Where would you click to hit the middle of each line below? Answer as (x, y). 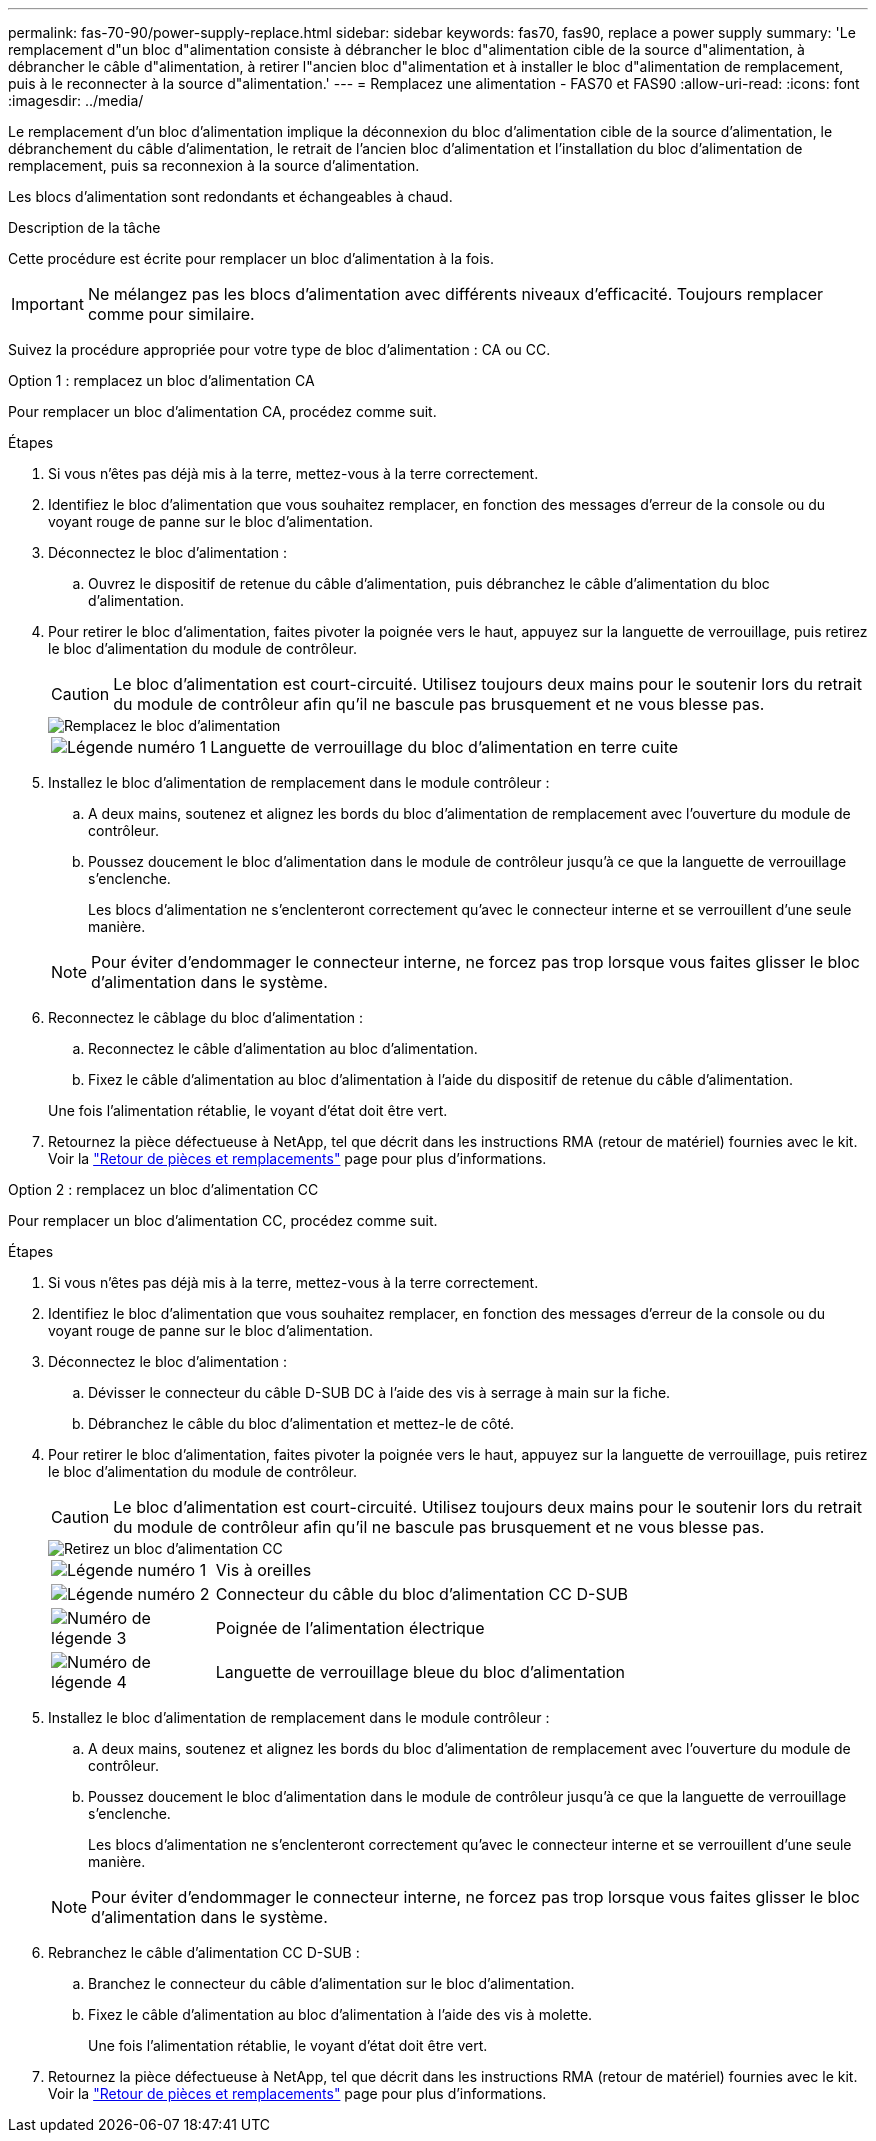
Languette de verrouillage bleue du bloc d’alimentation (420, 1672)
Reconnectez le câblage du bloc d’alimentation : (206, 1017)
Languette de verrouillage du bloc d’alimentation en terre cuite (444, 747)
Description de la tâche (84, 227)
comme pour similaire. (171, 314)
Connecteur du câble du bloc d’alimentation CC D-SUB (422, 1594)
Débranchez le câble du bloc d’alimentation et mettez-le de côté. (301, 1423)
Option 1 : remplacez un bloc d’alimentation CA (161, 380)
